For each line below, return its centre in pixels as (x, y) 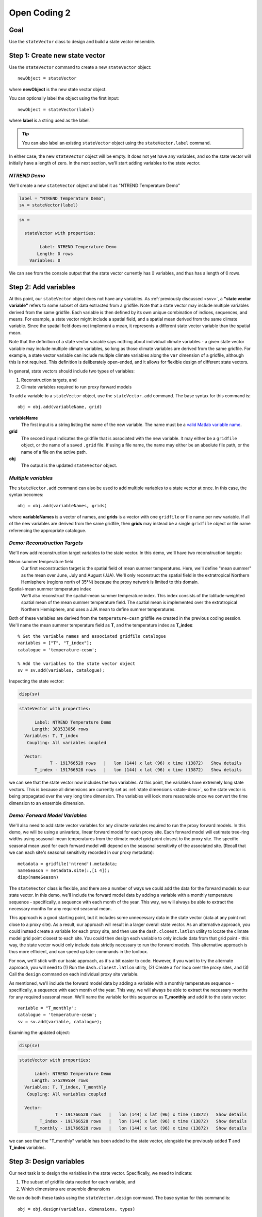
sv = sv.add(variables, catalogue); (61, 670)
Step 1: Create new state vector (57, 55)
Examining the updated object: (40, 1033)
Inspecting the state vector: (36, 681)
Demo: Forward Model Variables (48, 815)
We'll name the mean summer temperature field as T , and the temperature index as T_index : (101, 625)
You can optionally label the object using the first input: (64, 98)
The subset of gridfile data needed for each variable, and (78, 1182)
